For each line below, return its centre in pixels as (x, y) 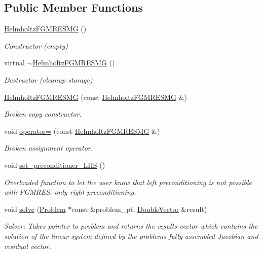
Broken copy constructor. (43, 114)
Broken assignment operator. (48, 148)
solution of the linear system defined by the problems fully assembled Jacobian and (131, 236)
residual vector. (28, 246)
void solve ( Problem (35, 209)
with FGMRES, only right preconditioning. (70, 192)
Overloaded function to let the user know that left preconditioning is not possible (128, 182)
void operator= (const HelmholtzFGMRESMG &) (82, 131)
